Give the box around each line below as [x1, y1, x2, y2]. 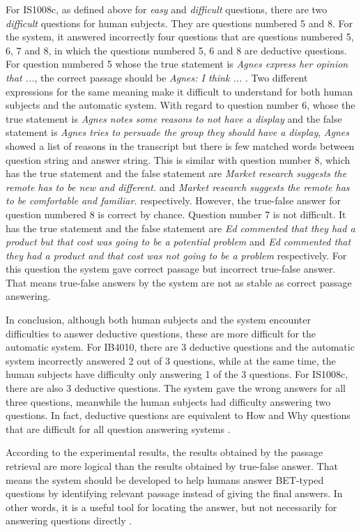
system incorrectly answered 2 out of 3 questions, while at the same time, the [6, 353, 336, 367]
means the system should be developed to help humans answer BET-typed [6, 472, 324, 487]
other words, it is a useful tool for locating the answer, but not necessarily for [6, 499, 337, 514]
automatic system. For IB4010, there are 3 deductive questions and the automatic [6, 340, 355, 354]
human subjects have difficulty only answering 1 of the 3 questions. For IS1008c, [6, 367, 348, 381]
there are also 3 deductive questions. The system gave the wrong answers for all [6, 381, 346, 395]
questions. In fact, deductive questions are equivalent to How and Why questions [6, 408, 351, 423]
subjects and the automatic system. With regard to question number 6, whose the [6, 98, 355, 112]
